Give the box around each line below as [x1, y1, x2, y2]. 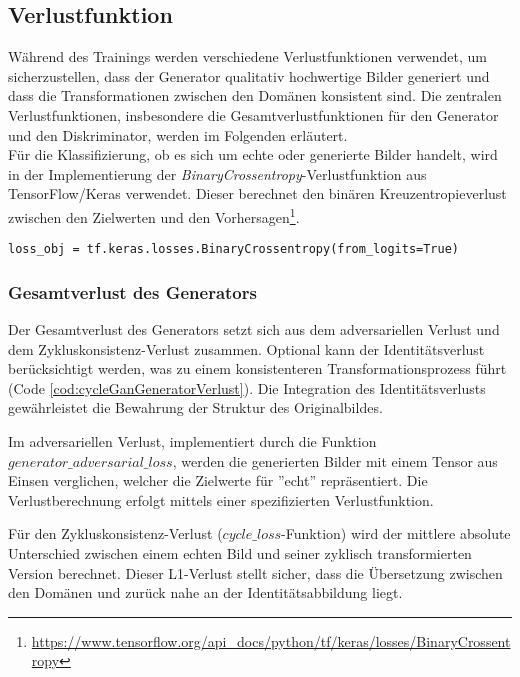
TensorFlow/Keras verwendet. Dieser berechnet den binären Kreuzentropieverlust [8, 183, 507, 204]
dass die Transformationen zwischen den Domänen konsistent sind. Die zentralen [8, 85, 502, 106]
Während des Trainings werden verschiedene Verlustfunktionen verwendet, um [8, 46, 487, 67]
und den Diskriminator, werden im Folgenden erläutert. [8, 124, 348, 145]
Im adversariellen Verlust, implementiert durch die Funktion [8, 431, 377, 452]
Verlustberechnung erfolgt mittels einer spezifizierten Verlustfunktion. [8, 489, 434, 510]
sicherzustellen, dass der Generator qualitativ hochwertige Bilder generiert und [8, 65, 490, 86]
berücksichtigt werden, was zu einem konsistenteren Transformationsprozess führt [8, 358, 507, 379]
